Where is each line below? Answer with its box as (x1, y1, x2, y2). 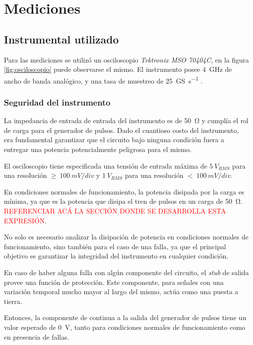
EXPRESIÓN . (4, 215, 47, 225)
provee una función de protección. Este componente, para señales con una (4, 277, 224, 287)
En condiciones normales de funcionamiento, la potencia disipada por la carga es (4, 186, 244, 196)
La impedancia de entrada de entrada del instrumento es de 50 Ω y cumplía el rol (4, 115, 249, 126)
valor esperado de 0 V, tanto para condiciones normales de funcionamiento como (4, 322, 246, 332)
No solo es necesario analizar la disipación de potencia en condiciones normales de (4, 232, 249, 242)
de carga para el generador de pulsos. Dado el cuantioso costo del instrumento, (4, 125, 239, 135)
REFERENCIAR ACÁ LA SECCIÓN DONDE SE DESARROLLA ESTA (4, 205, 226, 216)
